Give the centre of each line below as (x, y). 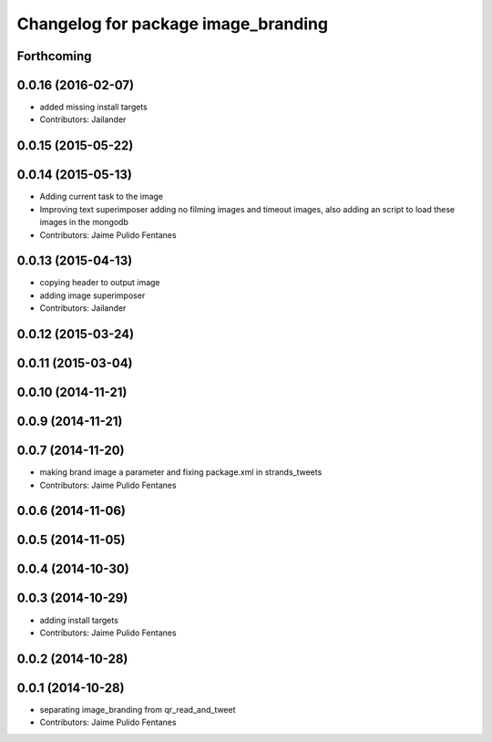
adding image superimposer (92, 295)
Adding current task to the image (102, 197)
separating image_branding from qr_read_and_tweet (138, 709)
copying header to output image (100, 283)
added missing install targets (93, 107)
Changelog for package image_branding (172, 24)
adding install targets (79, 620)
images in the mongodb (84, 222)
